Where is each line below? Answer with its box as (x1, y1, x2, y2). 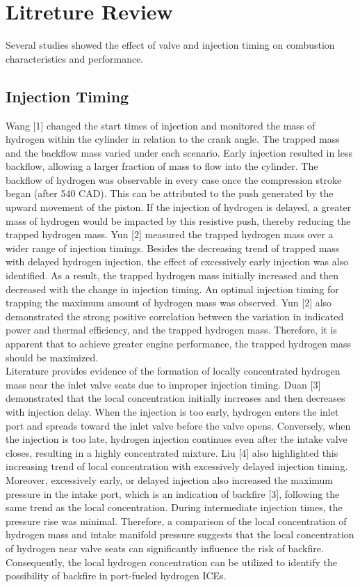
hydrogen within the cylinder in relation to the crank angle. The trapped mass (6, 132, 340, 146)
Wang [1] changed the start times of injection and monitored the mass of (6, 118, 316, 132)
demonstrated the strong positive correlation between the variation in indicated (6, 308, 344, 323)
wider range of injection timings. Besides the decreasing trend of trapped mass (6, 240, 340, 255)
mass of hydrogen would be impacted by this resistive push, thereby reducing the (6, 213, 351, 228)
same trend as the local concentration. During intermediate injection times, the (6, 500, 343, 515)
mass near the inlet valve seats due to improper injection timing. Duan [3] (6, 377, 321, 391)
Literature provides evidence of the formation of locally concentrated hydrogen (6, 363, 341, 378)
